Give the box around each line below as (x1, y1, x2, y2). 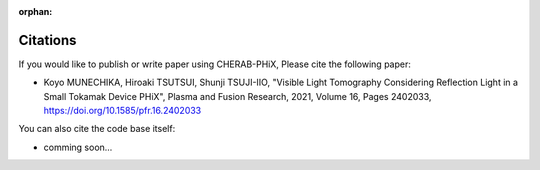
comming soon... (43, 141, 113, 153)
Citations (18, 31, 77, 49)
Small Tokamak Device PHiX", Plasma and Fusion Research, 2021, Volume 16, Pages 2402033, (43, 90, 432, 102)
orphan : (18, 6, 53, 17)
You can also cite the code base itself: (18, 123, 176, 135)
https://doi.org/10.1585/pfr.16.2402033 (43, 105, 202, 117)
